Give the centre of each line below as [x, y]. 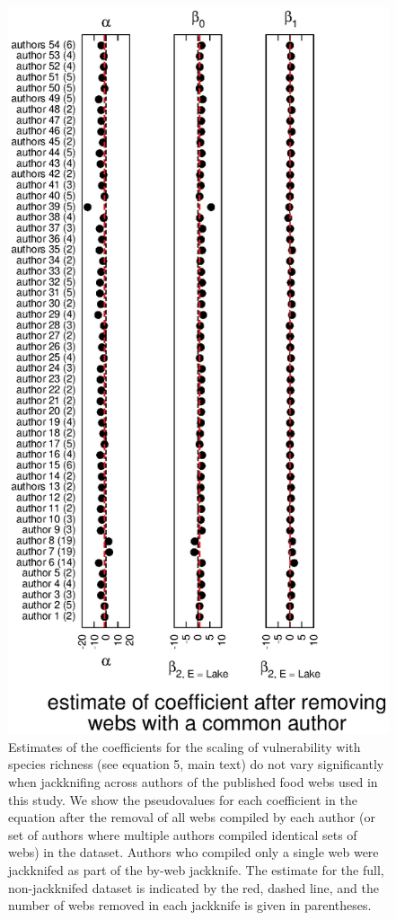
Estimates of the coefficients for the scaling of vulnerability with [185, 746]
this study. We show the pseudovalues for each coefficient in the [183, 799]
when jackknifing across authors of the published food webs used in [193, 782]
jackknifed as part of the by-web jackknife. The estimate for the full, [196, 869]
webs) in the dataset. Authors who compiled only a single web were [194, 852]
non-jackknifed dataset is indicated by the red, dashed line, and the [194, 887]
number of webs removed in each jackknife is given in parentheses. [190, 905]
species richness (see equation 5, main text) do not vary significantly [196, 764]
